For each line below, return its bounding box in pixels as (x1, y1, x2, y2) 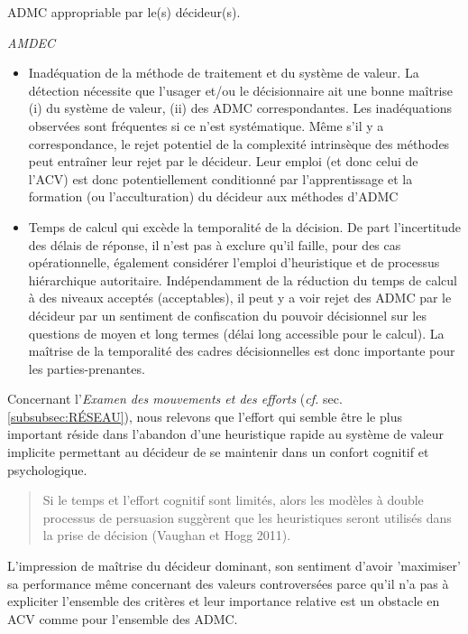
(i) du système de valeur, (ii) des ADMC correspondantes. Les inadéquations (28, 98, 453, 117)
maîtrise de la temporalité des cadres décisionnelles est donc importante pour (28, 341, 455, 360)
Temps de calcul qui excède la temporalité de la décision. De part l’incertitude (28, 217, 461, 236)
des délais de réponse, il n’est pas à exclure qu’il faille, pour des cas (28, 235, 401, 254)
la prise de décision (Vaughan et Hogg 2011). (42, 526, 291, 545)
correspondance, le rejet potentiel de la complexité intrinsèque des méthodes (28, 134, 450, 153)
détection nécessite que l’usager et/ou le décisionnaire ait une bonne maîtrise (28, 80, 454, 99)
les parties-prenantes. (28, 359, 145, 378)
